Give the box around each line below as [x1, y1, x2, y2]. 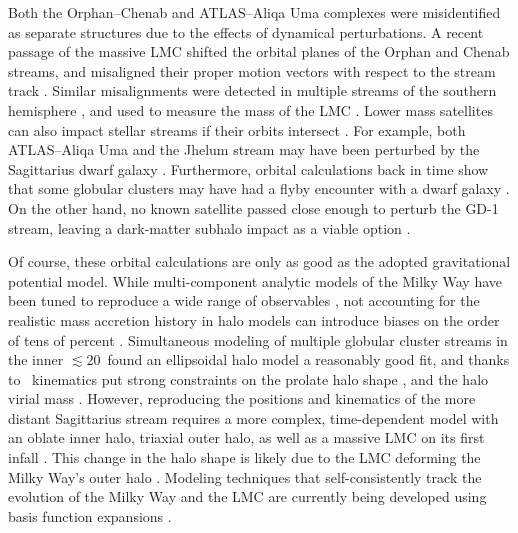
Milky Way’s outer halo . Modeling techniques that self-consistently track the [8, 466, 482, 487]
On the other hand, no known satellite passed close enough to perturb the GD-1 [8, 197, 499, 218]
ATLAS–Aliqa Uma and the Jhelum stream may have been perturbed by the [8, 139, 480, 160]
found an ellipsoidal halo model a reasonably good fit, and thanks [107, 349, 510, 370]
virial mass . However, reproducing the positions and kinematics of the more [8, 388, 476, 409]
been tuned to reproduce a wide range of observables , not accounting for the [8, 290, 480, 311]
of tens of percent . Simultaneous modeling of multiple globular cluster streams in [8, 329, 508, 350]
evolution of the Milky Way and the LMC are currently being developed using [8, 486, 487, 507]
